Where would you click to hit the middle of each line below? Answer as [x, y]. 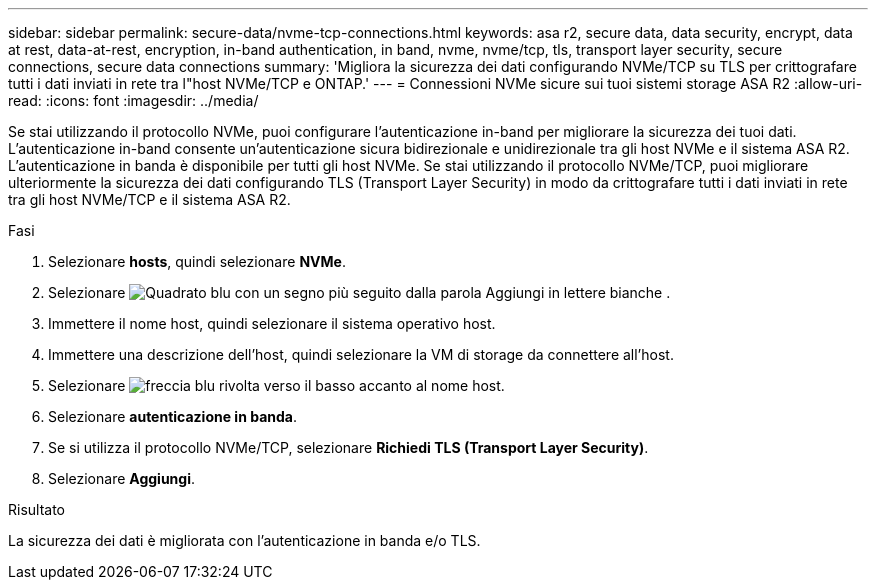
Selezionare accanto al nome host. [276, 385]
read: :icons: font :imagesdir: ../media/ [133, 100]
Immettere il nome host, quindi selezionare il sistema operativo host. [272, 323]
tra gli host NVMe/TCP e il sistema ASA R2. [149, 199]
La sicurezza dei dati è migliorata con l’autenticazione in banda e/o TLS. [244, 540]
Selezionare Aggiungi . [122, 478]
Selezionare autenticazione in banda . [172, 416]
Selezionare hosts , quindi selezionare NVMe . [197, 261]
